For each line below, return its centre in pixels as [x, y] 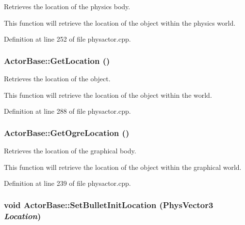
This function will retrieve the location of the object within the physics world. [120, 22]
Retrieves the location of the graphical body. [70, 150]
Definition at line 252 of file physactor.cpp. [67, 39]
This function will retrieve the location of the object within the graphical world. [123, 167]
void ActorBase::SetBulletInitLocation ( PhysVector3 [109, 204]
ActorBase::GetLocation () [57, 60]
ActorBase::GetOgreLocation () [67, 132]
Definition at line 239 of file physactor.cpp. [67, 183]
